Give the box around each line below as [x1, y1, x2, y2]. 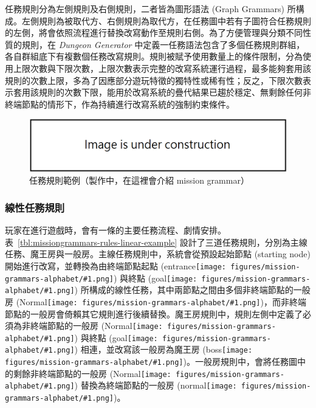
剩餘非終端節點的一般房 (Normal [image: [13, 367, 171, 379]
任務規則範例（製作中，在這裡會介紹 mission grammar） [29, 174, 249, 187]
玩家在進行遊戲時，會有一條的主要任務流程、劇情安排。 [5, 224, 226, 237]
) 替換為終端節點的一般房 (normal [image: [74, 379, 237, 392]
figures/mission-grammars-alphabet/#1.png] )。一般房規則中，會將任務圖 [5, 355, 297, 368]
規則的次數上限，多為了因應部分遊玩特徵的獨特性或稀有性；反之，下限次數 [5, 74, 303, 86]
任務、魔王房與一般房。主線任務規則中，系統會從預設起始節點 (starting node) [5, 247, 311, 260]
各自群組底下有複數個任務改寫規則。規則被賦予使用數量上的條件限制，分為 [5, 50, 303, 63]
